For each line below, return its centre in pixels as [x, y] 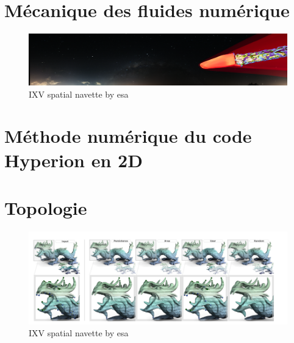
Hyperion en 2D [73, 160]
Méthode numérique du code [128, 136]
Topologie [46, 207]
